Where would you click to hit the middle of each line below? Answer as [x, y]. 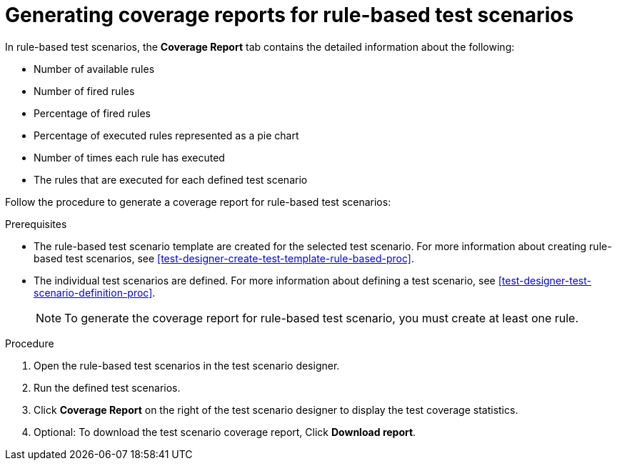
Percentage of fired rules [92, 113]
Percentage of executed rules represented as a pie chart [166, 135]
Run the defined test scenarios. [107, 387]
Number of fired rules [84, 91]
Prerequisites [36, 224]
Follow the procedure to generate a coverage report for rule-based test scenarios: [198, 202]
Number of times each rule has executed [129, 157]
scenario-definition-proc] [93, 292]
